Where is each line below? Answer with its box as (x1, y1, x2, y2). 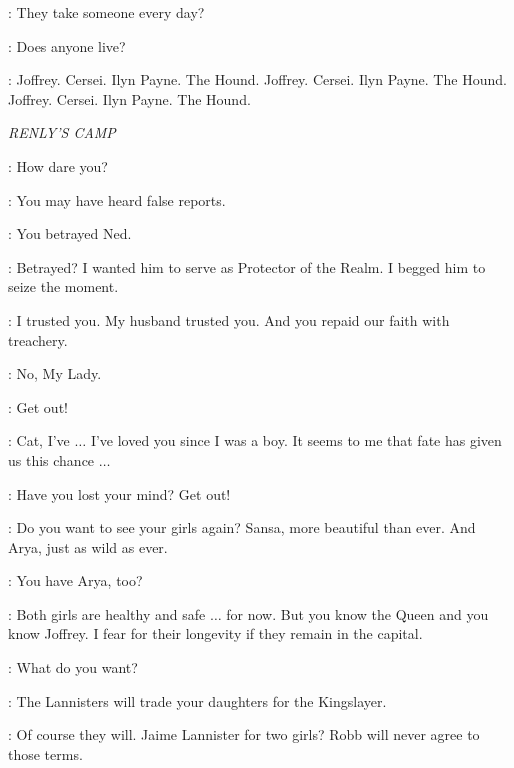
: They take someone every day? (8, 2, 205, 22)
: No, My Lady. (8, 363, 102, 384)
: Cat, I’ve (8, 430, 70, 451)
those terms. (8, 743, 83, 764)
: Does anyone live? (8, 35, 126, 56)
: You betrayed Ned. (8, 223, 132, 244)
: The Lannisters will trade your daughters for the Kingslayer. (8, 690, 387, 711)
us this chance (8, 449, 95, 470)
